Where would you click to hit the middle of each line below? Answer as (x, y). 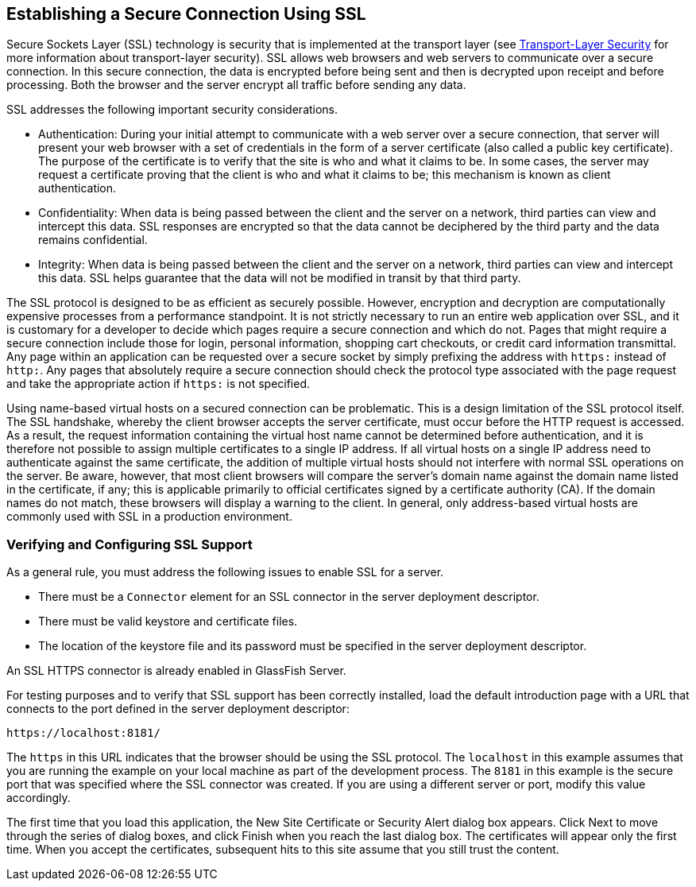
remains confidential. (93, 240)
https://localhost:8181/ (83, 733)
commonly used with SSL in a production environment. (149, 517)
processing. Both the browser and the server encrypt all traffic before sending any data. (236, 85)
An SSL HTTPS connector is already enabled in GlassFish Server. (176, 671)
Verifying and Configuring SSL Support (130, 544)
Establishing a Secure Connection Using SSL (186, 14)
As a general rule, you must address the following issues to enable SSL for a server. (225, 572)
